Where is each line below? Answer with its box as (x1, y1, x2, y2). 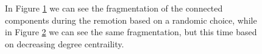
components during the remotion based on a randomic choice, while (5, 13, 257, 26)
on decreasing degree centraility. (5, 37, 124, 50)
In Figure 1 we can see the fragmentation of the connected (5, 2, 223, 14)
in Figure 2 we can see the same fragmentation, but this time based (5, 25, 257, 38)
